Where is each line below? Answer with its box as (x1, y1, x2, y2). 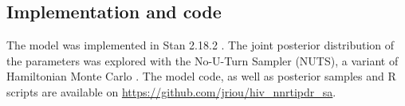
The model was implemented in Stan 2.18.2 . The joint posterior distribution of (6, 37, 395, 53)
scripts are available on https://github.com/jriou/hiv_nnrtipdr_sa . (6, 83, 336, 100)
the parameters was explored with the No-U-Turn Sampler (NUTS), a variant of (6, 52, 399, 69)
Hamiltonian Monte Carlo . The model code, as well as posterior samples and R (6, 68, 396, 84)
